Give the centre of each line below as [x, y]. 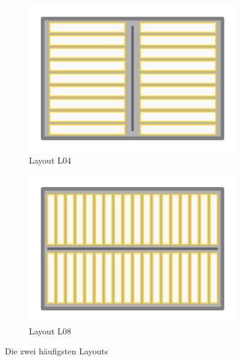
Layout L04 [50, 160]
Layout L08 [50, 331]
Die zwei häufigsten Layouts [57, 351]
